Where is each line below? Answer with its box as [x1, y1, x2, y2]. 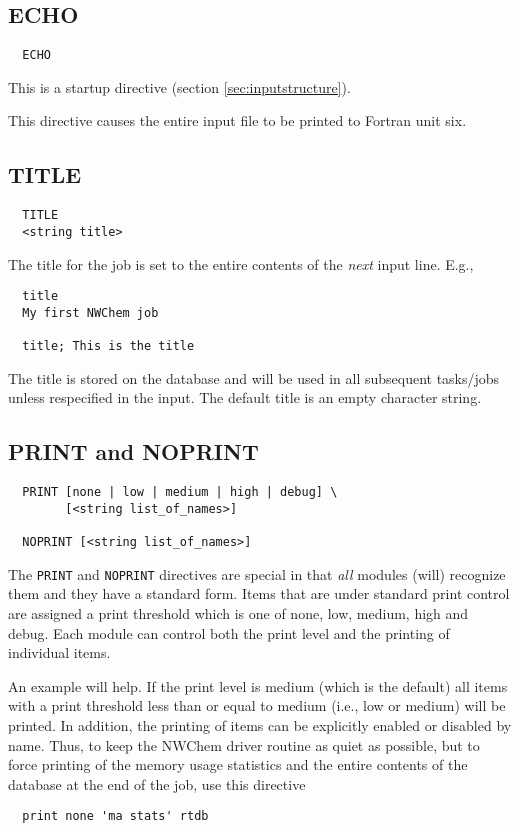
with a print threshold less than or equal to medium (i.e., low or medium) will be [8, 695, 506, 716]
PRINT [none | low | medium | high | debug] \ [22, 485, 338, 500]
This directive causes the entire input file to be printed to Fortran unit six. [8, 110, 467, 131]
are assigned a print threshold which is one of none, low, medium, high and [8, 603, 469, 624]
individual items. [8, 642, 111, 663]
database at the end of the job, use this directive [8, 773, 306, 794]
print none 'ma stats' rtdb [22, 809, 209, 824]
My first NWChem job [22, 305, 159, 320]
